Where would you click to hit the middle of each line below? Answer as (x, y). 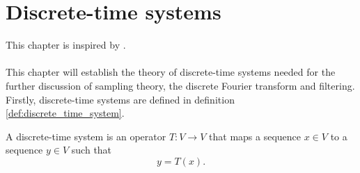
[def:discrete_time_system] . (65, 113)
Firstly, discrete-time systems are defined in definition (120, 99)
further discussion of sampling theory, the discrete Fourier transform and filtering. (180, 85)
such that (92, 150)
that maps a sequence (255, 136)
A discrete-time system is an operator (86, 136)
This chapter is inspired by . (66, 45)
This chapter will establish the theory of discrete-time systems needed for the (171, 72)
